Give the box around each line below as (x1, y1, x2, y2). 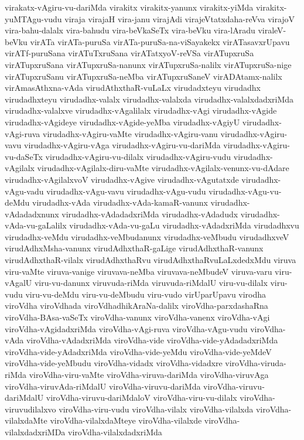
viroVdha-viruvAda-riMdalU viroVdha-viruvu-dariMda (5, 380, 201, 392)
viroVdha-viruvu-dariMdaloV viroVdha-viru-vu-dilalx (46, 391, 237, 404)
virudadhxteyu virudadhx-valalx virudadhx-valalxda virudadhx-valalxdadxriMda (5, 93, 294, 105)
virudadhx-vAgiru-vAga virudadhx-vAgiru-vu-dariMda (24, 139, 221, 151)
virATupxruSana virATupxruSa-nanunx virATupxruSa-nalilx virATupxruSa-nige (5, 58, 292, 70)
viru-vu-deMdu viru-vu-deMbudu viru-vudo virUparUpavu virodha (25, 288, 267, 300)
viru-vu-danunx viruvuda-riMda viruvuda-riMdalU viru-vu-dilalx (34, 277, 268, 289)
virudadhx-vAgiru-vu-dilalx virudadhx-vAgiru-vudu (45, 150, 231, 162)
